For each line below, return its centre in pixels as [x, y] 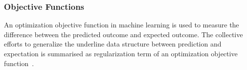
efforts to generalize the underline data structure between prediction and [113, 44]
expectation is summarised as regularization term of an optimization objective [121, 53]
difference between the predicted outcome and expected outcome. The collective [123, 34]
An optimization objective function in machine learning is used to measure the [122, 25]
